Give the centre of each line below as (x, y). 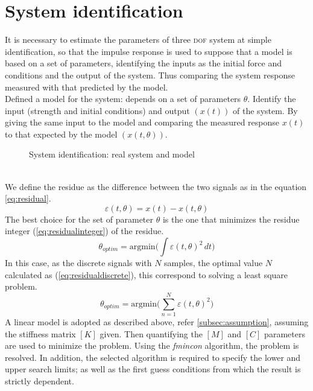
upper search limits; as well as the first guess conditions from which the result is (153, 369)
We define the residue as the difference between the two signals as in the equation (156, 186)
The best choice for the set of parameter (79, 219)
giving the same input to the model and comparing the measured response (142, 122)
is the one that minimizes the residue (231, 219)
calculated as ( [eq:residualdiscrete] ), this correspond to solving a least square (147, 274)
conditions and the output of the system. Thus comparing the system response (150, 75)
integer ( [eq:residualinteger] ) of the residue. (84, 231)
